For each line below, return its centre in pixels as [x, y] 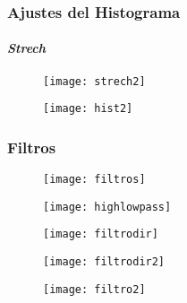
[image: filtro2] [94, 289]
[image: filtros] [94, 180]
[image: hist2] [88, 109]
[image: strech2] [94, 81]
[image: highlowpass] [107, 207]
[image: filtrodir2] [104, 262]
